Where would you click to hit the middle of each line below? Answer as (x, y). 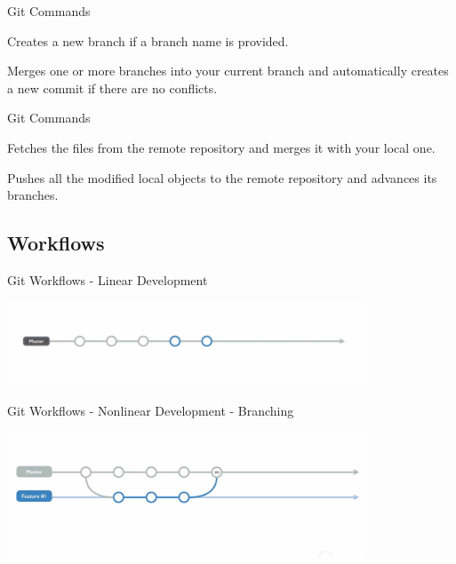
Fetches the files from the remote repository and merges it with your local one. (221, 147)
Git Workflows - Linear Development (108, 279)
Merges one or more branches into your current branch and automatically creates (228, 71)
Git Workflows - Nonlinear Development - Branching (151, 410)
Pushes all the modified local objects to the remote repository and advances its (222, 177)
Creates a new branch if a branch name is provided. (148, 40)
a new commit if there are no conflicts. (112, 87)
